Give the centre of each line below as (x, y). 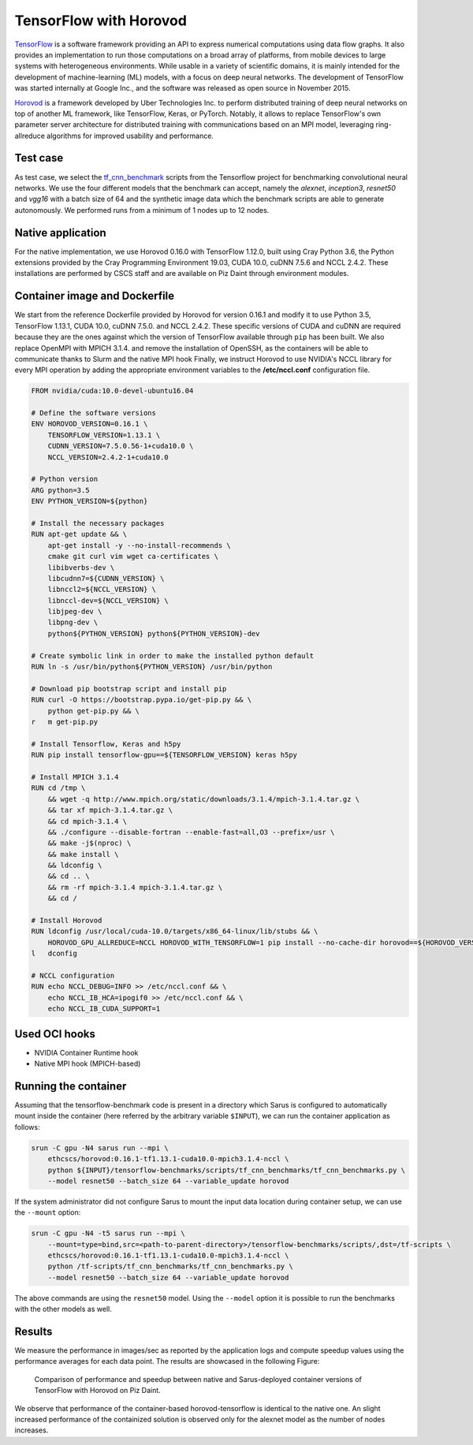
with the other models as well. (63, 1309)
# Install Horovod (67, 921)
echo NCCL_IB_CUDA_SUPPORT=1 (104, 1009)
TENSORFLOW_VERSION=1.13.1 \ (104, 435)
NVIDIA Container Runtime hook (86, 1052)
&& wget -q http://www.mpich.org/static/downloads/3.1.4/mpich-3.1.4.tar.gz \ (204, 799)
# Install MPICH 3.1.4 (75, 777)
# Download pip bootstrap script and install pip (129, 689)
